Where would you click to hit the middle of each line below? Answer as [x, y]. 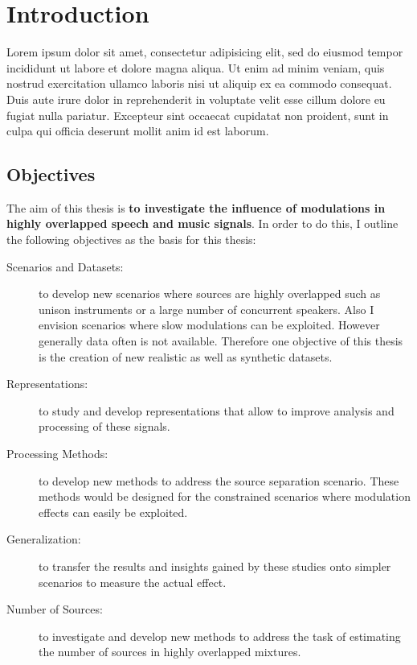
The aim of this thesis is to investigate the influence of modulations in [196, 207]
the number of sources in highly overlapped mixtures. [170, 652]
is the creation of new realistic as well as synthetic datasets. [186, 356]
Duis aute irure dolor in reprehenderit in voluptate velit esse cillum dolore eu [196, 99]
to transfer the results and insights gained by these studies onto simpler [215, 566]
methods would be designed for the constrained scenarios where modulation [225, 496]
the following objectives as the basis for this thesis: [131, 240]
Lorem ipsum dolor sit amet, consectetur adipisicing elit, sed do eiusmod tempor [205, 52]
